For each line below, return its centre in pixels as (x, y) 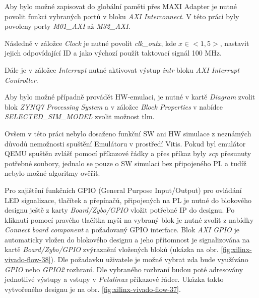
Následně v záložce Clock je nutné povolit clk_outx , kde (90, 43)
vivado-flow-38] (28, 259)
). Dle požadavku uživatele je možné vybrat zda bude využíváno (149, 259)
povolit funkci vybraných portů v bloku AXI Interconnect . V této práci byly (122, 16)
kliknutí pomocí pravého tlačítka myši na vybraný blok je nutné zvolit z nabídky (129, 219)
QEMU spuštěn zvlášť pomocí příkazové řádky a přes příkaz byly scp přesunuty (128, 153)
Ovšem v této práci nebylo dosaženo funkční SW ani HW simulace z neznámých (128, 133)
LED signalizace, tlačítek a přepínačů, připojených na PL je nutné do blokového (128, 200)
